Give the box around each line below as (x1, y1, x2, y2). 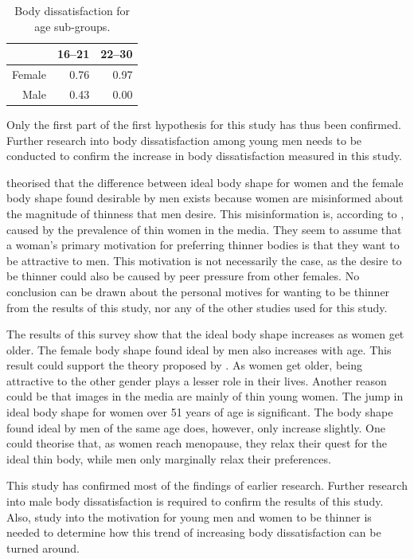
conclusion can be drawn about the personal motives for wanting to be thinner (6, 283, 390, 299)
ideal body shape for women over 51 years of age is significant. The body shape (6, 404, 393, 420)
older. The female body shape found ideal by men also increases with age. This (6, 341, 392, 358)
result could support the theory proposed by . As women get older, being (6, 357, 362, 373)
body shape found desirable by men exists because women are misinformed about (6, 190, 404, 206)
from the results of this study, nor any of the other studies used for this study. (6, 299, 388, 315)
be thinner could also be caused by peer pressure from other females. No (6, 268, 360, 284)
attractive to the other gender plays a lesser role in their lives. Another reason (6, 372, 387, 389)
